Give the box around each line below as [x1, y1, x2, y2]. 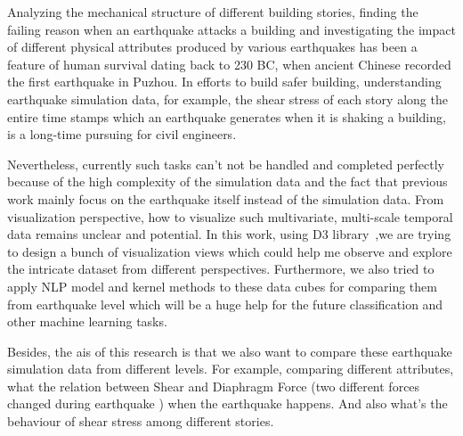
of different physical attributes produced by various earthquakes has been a [7, 37, 418, 56]
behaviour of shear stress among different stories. [7, 412, 274, 431]
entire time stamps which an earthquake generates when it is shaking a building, [7, 107, 446, 126]
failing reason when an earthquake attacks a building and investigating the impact [7, 20, 456, 38]
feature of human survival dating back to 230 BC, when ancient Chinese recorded [7, 54, 451, 73]
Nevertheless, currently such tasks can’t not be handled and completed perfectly [7, 154, 444, 173]
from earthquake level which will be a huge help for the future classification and [7, 294, 443, 313]
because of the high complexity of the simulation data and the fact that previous [7, 172, 448, 191]
